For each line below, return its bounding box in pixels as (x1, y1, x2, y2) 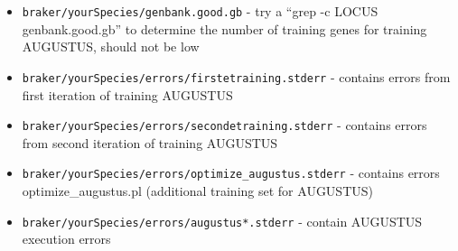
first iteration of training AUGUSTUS (22, 85, 233, 104)
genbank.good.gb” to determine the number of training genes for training (22, 19, 427, 38)
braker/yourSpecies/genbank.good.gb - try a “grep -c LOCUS (22, 2, 379, 20)
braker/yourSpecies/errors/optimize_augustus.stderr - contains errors (22, 163, 440, 182)
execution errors (22, 229, 111, 248)
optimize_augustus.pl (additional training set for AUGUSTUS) (22, 181, 373, 200)
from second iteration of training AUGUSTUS (22, 133, 278, 152)
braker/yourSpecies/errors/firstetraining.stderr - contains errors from (22, 67, 451, 86)
